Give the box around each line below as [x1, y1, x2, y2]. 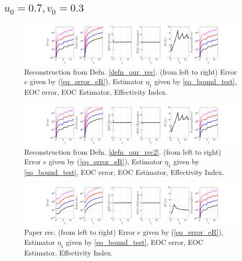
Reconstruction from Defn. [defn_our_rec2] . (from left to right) [24, 146, 221, 157]
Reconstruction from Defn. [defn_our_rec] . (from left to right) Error [24, 66, 237, 77]
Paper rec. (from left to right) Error [24, 227, 135, 237]
